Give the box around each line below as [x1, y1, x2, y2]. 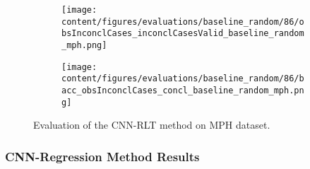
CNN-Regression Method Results [5, 147, 200, 165]
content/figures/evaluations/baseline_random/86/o [61, 16, 304, 27]
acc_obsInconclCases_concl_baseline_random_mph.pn [61, 85, 304, 95]
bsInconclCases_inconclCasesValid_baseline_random [61, 28, 304, 39]
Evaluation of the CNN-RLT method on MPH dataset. [33, 117, 270, 132]
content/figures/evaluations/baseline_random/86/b [61, 74, 304, 84]
